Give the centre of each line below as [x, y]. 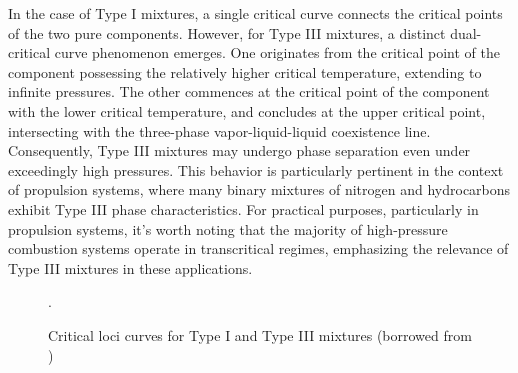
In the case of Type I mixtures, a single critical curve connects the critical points [255, 13]
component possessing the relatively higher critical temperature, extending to [245, 71]
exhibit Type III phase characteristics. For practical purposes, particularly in [243, 208]
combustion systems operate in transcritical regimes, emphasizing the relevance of [258, 248]
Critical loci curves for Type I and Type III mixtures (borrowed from [260, 334]
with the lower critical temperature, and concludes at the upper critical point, [247, 110]
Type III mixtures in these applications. [130, 267]
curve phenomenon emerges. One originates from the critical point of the [277, 52]
